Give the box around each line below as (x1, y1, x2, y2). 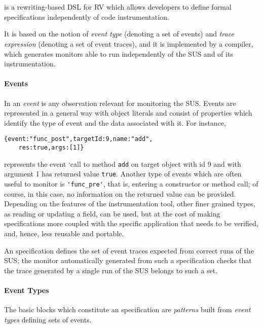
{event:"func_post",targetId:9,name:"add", (4, 135, 153, 143)
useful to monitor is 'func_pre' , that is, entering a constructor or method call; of (4, 178, 258, 189)
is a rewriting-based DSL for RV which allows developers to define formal (4, 2, 232, 12)
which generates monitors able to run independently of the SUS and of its (4, 48, 233, 59)
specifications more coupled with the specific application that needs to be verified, (4, 218, 258, 229)
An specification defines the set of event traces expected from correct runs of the (4, 245, 254, 256)
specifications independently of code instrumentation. (4, 11, 169, 22)
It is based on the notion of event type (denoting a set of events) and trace (4, 28, 234, 39)
